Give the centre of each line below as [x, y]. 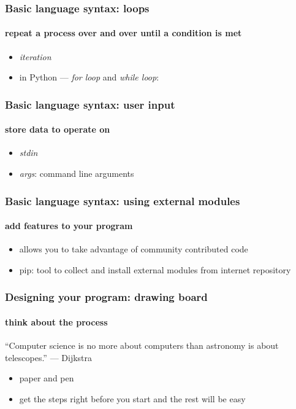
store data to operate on [58, 129]
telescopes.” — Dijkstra [49, 357]
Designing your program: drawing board [106, 297]
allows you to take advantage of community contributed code [134, 249]
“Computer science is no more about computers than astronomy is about [142, 345]
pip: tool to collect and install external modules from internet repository [155, 269]
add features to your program [69, 226]
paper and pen [47, 378]
